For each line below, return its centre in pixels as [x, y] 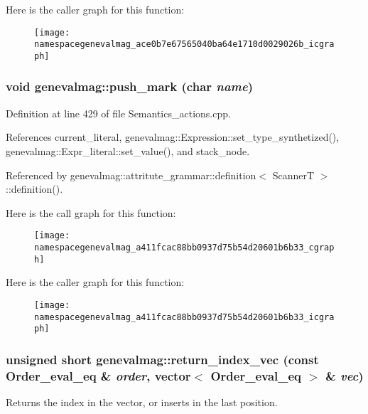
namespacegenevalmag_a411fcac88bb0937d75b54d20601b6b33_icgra [184, 317]
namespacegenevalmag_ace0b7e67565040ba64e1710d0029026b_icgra [184, 44]
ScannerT [293, 175]
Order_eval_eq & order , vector [98, 375]
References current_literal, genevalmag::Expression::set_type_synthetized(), [173, 137]
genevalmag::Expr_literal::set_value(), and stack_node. [128, 150]
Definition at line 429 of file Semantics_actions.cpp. [118, 113]
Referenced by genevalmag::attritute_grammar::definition [131, 175]
